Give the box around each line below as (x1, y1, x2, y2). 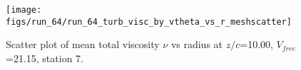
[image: (6, 5, 42, 15)
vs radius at (170, 37, 223, 52)
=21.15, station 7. (6, 50, 83, 65)
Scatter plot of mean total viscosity (6, 37, 160, 52)
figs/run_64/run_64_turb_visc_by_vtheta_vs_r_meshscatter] (6, 16, 292, 27)
